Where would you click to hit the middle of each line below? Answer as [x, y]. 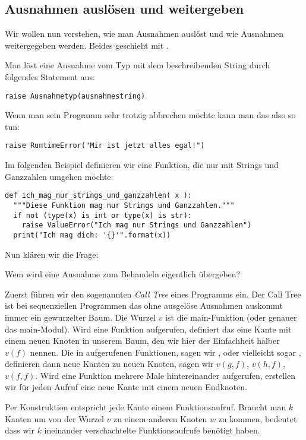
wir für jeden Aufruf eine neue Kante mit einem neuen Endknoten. [126, 387]
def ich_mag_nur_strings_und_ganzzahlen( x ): [98, 196]
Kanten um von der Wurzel [54, 418]
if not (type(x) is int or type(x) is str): [102, 215]
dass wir [20, 430]
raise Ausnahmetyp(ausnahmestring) [75, 96]
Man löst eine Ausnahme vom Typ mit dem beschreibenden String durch [138, 65]
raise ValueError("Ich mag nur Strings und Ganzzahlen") [137, 225]
